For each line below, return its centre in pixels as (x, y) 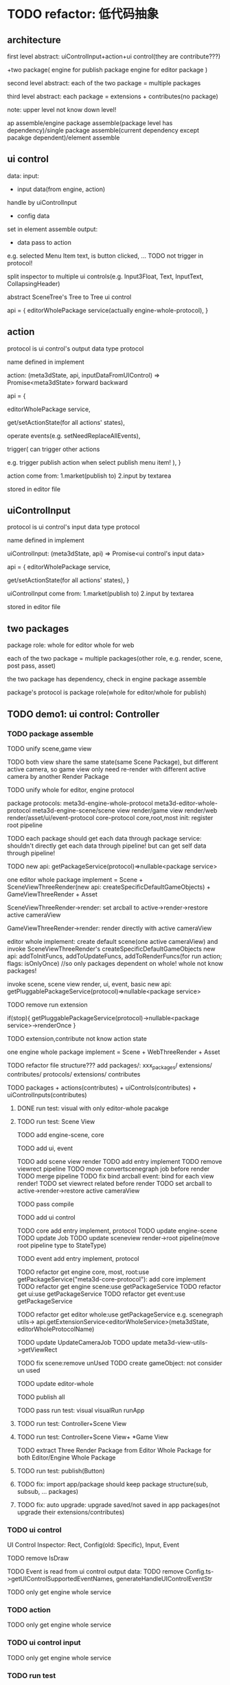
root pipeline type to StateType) (61, 1245)
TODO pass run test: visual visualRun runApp (81, 1410)
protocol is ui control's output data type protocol (76, 349)
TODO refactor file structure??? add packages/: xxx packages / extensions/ (110, 1066)
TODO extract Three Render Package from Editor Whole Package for (114, 1450)
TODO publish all (41, 1397)
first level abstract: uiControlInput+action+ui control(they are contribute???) (114, 56)
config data (33, 216)
